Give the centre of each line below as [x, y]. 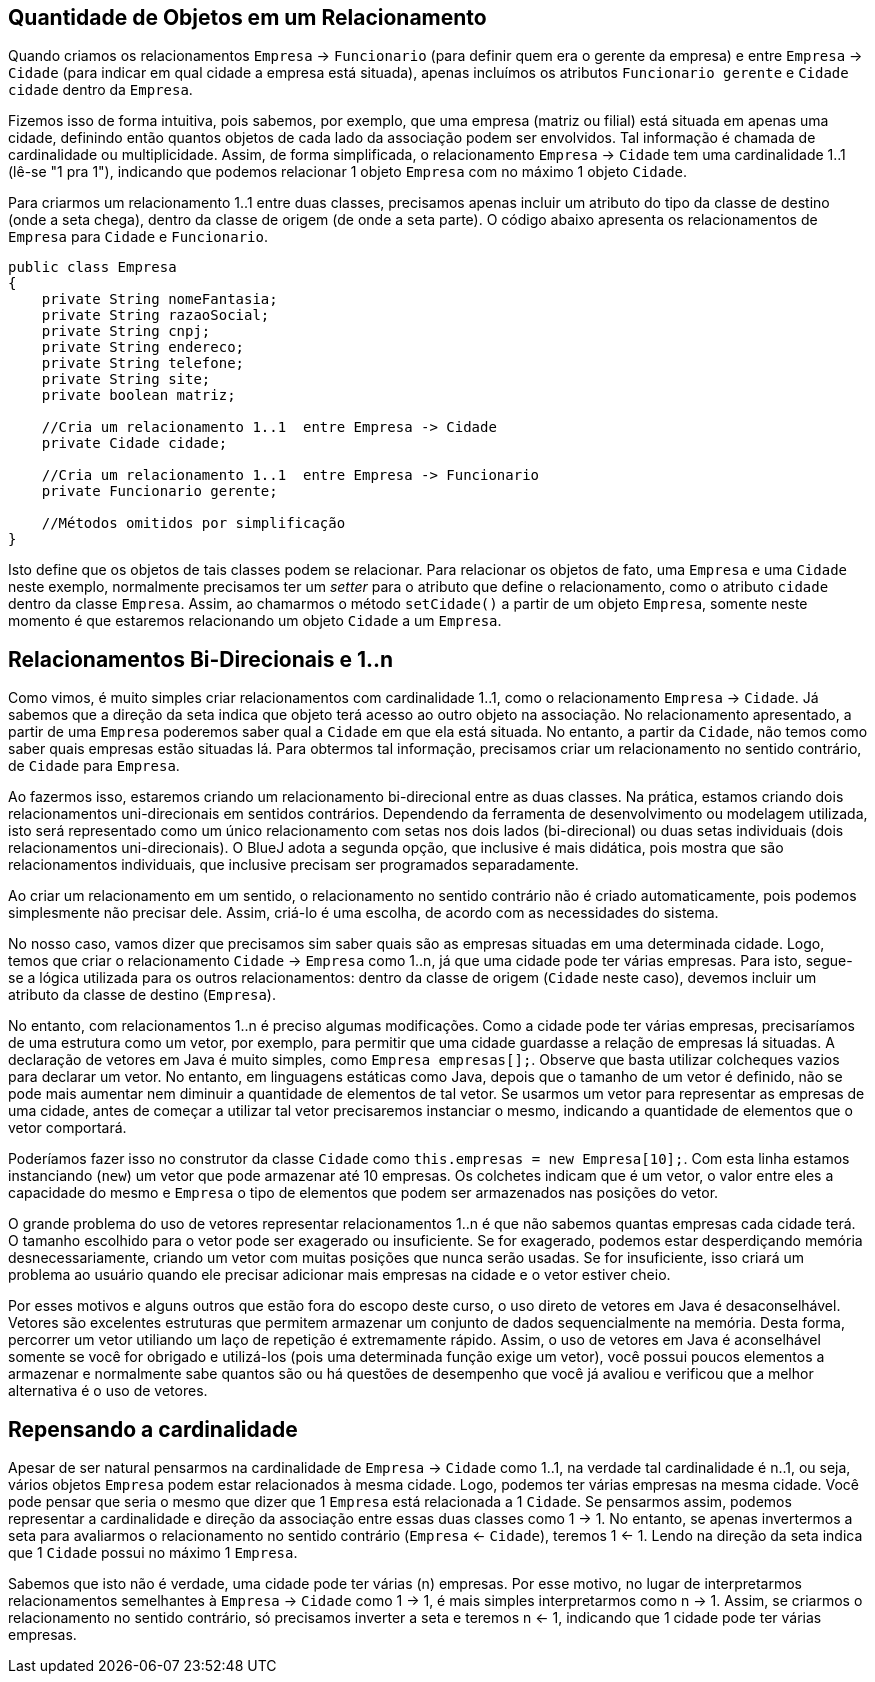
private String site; [126, 379]
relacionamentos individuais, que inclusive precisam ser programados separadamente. [293, 865]
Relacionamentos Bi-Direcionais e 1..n [201, 659]
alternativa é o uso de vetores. [108, 1391]
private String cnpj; [126, 331]
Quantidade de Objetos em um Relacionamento [247, 17]
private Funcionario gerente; [159, 491]
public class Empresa [92, 267]
